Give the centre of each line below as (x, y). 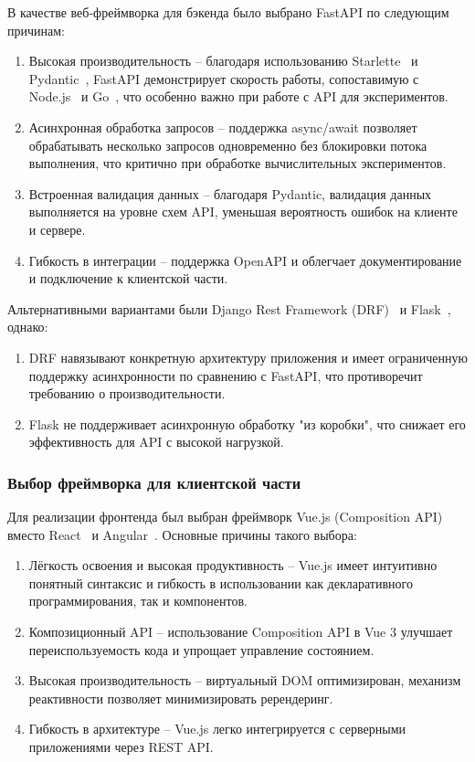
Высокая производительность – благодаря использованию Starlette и (223, 61)
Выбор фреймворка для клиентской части (154, 482)
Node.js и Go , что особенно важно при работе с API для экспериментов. (238, 96)
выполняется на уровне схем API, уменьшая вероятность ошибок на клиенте (243, 212)
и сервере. (57, 229)
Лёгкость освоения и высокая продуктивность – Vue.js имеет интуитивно (233, 565)
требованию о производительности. (127, 393)
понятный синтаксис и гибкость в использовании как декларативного (221, 582)
